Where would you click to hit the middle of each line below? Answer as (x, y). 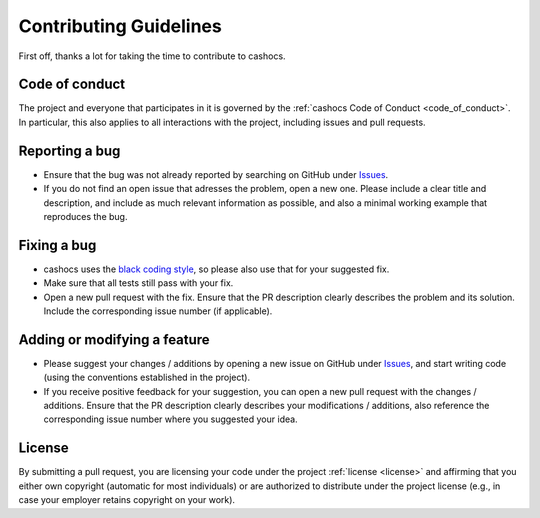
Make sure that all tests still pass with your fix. (138, 283)
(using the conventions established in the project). (146, 377)
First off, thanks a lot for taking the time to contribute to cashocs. (152, 56)
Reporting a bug (69, 150)
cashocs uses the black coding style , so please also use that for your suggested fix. (216, 269)
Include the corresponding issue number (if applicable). (158, 311)
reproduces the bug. (85, 216)
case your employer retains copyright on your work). (126, 500)
